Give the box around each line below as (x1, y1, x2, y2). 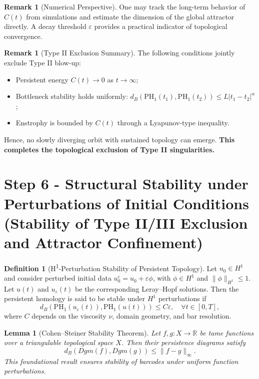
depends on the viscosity (31, 311, 106, 321)
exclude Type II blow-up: (4, 57, 81, 67)
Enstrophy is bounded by (15, 117, 93, 128)
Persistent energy (15, 74, 68, 84)
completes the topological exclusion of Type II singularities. (4, 144, 214, 154)
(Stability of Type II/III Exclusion (4, 212, 248, 233)
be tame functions (199, 327, 254, 338)
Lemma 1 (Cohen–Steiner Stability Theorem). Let (4, 327, 161, 338)
